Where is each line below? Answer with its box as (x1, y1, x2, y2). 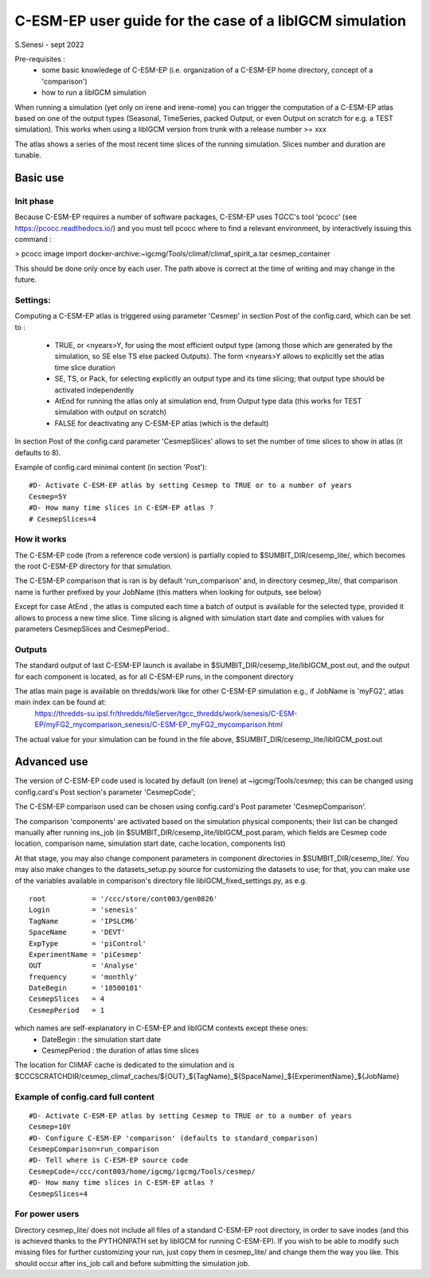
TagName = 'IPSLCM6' (29, 916, 139, 925)
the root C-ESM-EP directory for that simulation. (14, 561, 173, 571)
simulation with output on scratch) (54, 407, 167, 417)
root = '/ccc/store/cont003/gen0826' (29, 894, 218, 903)
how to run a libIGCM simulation (41, 88, 147, 97)
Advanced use (14, 755, 88, 768)
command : (14, 235, 52, 244)
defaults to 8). (14, 447, 61, 457)
